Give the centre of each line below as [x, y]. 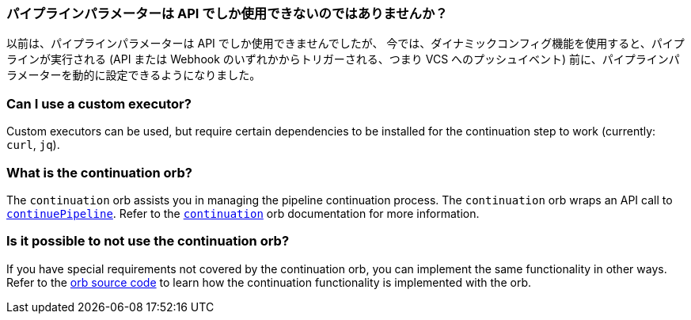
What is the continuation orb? [99, 172]
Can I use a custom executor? [99, 103]
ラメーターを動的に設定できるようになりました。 [134, 75]
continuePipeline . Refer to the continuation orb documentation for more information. [243, 213]
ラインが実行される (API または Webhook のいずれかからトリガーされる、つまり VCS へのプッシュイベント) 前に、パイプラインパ [343, 59]
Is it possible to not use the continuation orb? [148, 241]
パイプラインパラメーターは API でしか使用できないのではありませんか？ [227, 13]
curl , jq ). [33, 145]
